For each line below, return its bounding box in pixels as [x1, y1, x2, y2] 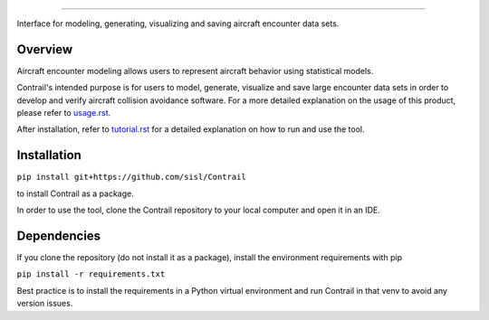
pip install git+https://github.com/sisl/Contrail [16, 172, 246, 183]
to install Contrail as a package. [16, 188, 135, 199]
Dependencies [16, 228, 101, 243]
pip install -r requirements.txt [16, 269, 166, 279]
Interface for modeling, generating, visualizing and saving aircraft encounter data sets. [16, 18, 340, 29]
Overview [16, 42, 73, 57]
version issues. [16, 298, 73, 309]
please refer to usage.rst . [16, 108, 111, 118]
